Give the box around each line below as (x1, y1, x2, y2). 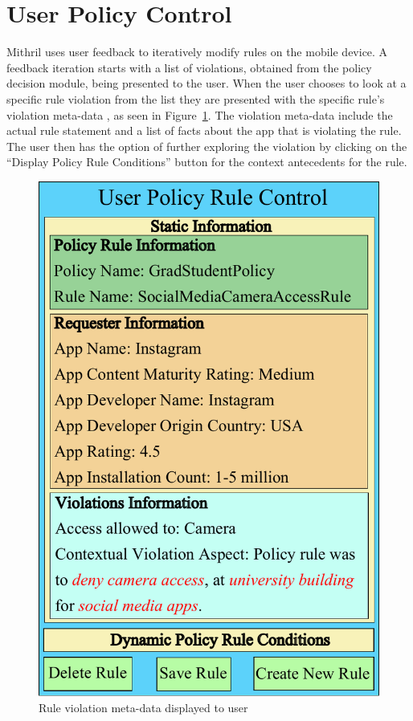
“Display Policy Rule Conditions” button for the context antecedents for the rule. (6, 153, 407, 170)
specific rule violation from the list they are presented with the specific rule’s (6, 90, 385, 107)
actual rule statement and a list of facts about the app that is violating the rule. (6, 122, 402, 139)
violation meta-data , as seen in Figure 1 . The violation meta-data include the (6, 106, 393, 123)
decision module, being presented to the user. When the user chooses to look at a (6, 75, 407, 92)
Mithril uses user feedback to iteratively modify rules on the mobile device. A (6, 43, 388, 60)
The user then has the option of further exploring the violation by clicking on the (6, 137, 407, 154)
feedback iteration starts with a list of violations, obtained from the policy (6, 59, 372, 75)
